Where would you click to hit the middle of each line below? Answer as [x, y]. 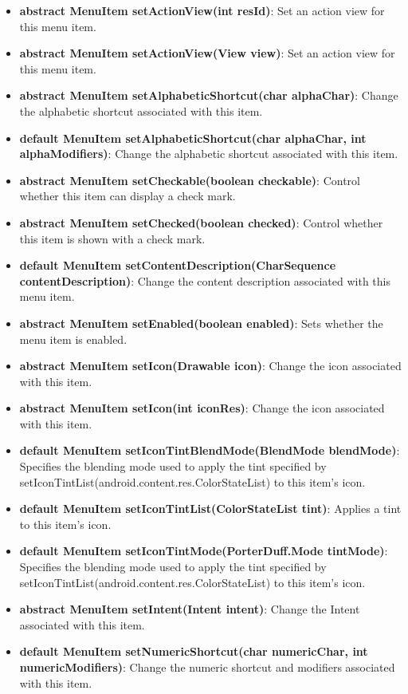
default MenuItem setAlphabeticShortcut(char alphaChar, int [193, 138]
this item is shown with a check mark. [112, 238]
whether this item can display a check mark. [127, 196]
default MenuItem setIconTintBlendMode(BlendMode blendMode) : [210, 450]
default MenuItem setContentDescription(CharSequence [178, 265]
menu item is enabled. [73, 339]
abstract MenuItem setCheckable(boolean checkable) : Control [190, 180]
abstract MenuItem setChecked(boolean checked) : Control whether [201, 222]
